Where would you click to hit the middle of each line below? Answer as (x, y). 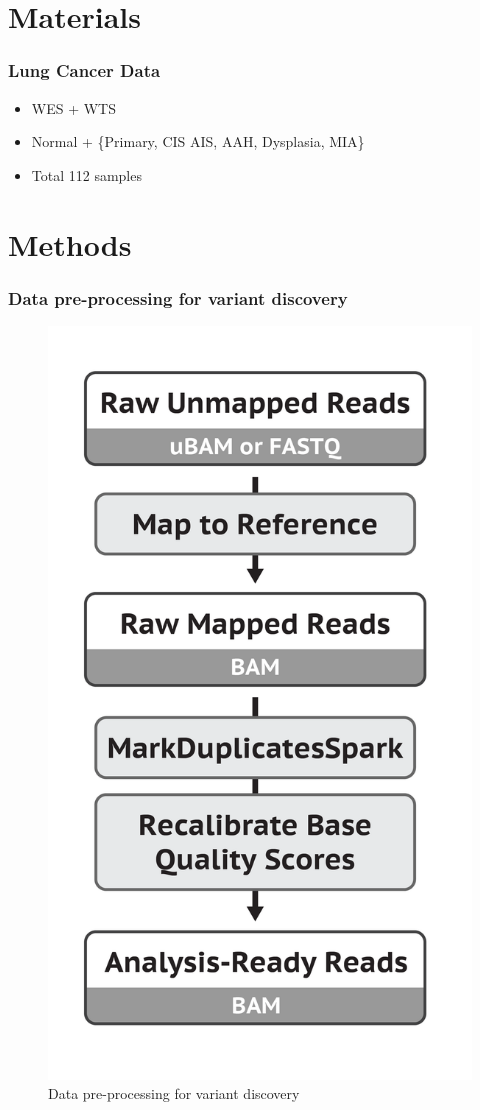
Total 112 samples (86, 174)
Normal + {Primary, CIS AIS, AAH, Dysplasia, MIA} (198, 141)
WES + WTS (74, 107)
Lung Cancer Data (84, 70)
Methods (70, 243)
